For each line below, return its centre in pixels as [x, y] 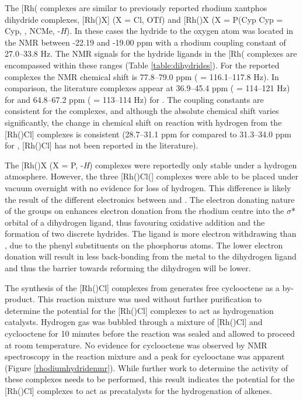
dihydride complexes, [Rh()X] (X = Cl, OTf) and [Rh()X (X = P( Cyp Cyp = [144, 19]
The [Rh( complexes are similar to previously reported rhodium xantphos [136, 8]
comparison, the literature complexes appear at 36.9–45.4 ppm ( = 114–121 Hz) [147, 88]
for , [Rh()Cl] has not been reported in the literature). [102, 145]
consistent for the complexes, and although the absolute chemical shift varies [142, 111]
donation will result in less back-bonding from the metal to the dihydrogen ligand [151, 256]
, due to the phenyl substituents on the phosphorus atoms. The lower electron [144, 245]
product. [20, 299]
